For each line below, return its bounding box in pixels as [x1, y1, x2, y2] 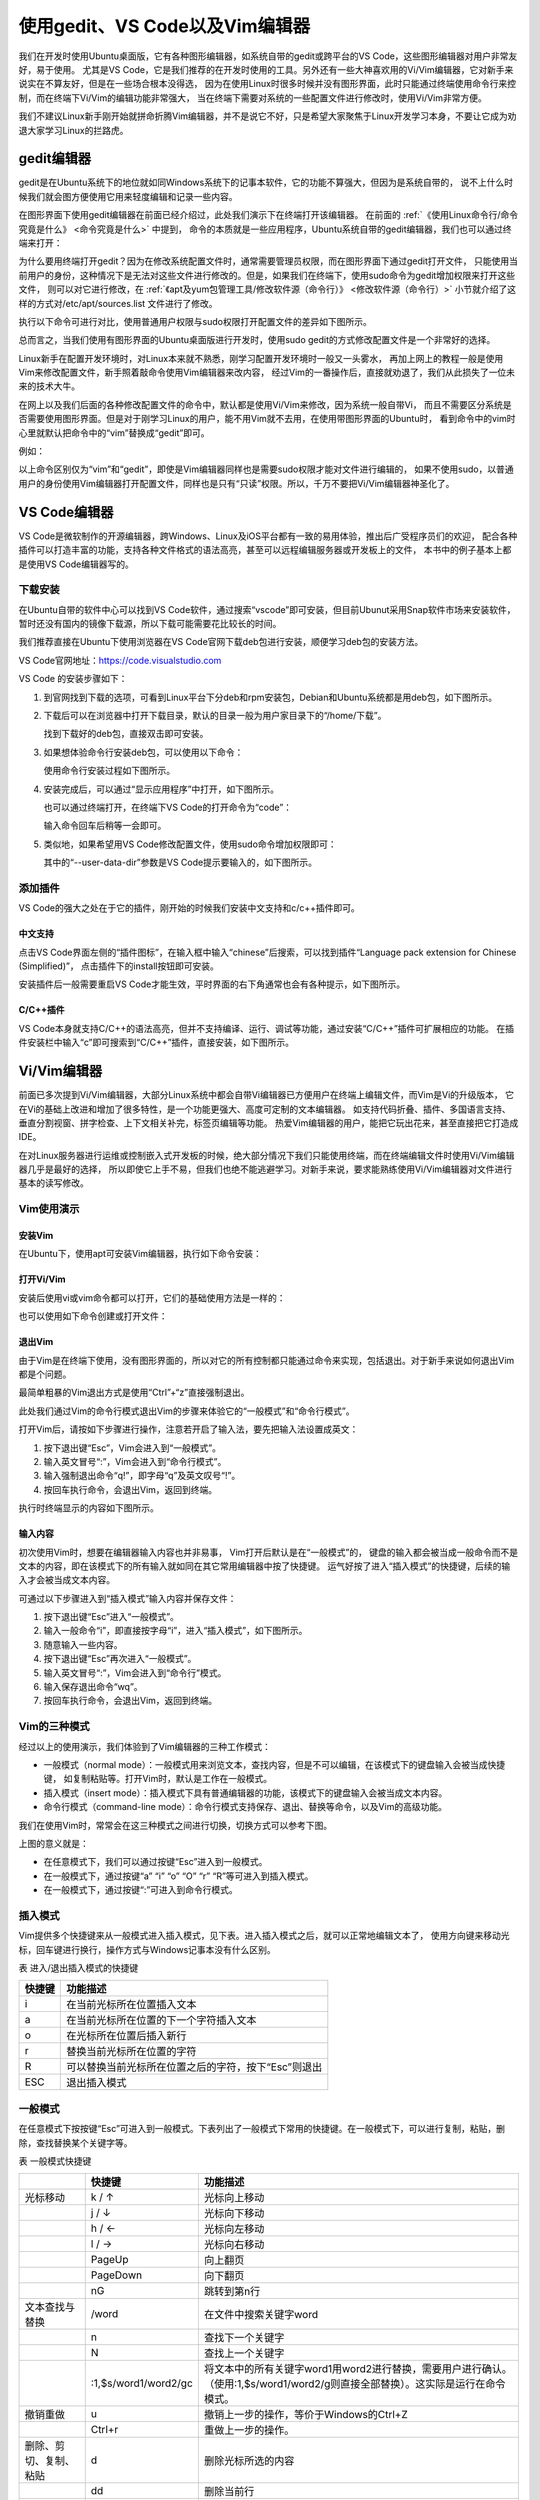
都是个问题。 [18, 1368, 72, 1380]
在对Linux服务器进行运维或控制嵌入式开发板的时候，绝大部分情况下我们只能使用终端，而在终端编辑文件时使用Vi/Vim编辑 [18, 1149, 515, 1161]
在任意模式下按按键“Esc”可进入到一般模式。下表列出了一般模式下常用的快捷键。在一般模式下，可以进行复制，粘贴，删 [18, 2123, 505, 2135]
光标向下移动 [203, 2206, 265, 2220]
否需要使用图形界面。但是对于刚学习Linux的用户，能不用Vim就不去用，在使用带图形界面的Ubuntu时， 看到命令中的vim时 [18, 413, 516, 425]
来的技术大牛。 [18, 380, 80, 392]
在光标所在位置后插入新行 [66, 2029, 187, 2043]
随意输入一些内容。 [43, 1638, 123, 1650]
